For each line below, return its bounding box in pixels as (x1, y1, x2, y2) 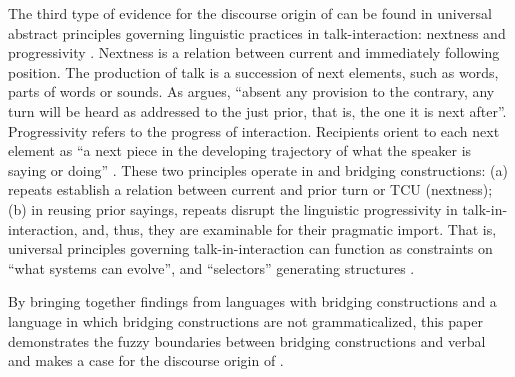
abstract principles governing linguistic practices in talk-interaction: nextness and (8, 22, 506, 43)
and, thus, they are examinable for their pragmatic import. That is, (82, 218, 497, 239)
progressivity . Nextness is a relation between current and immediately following (8, 42, 500, 63)
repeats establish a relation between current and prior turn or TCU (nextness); (8, 179, 493, 200)
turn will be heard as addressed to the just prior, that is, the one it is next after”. (8, 100, 507, 121)
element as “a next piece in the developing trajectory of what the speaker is (8, 140, 472, 161)
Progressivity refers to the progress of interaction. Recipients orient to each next (8, 120, 500, 141)
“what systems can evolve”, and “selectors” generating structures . (8, 257, 415, 278)
